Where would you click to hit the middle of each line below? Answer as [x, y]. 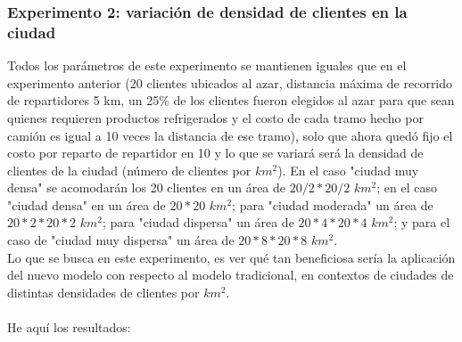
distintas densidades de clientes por [103, 292]
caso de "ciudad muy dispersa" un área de [121, 240]
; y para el [422, 222]
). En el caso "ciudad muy [348, 170]
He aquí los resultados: [69, 327]
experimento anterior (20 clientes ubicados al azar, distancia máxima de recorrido [230, 82]
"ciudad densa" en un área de [87, 204]
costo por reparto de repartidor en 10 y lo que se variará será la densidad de [215, 153]
